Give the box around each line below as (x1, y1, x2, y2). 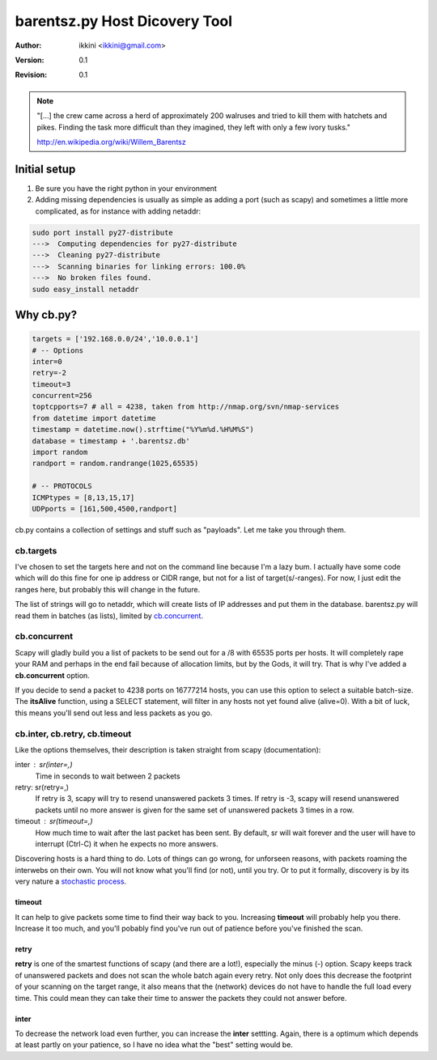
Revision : (15, 70, 48, 80)
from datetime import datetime (32, 413, 157, 422)
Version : (15, 55, 45, 65)
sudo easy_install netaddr (32, 284, 139, 294)
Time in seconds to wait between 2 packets (35, 771, 181, 781)
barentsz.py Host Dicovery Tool (15, 12, 233, 30)
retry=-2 (32, 368, 67, 378)
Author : (15, 40, 42, 50)
